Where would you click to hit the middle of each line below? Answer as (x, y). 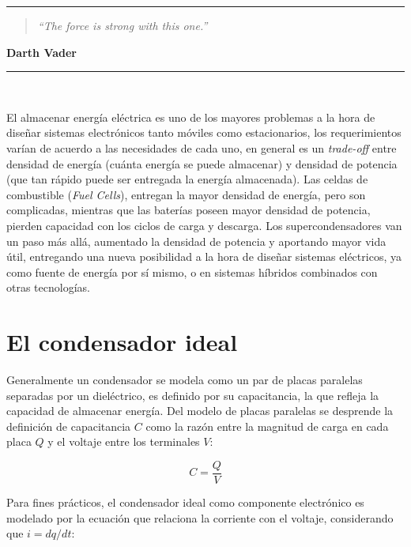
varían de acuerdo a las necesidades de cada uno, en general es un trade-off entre (202, 147)
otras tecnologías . (48, 287)
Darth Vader (41, 52)
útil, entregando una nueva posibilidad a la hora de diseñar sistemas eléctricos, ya (204, 257)
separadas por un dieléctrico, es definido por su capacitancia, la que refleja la (193, 395)
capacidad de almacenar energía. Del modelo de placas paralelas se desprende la (200, 411)
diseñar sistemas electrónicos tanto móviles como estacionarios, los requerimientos (204, 132)
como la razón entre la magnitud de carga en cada (267, 426)
